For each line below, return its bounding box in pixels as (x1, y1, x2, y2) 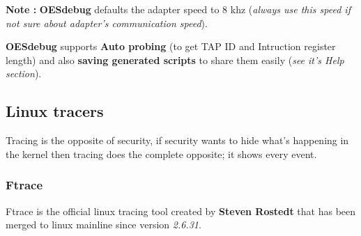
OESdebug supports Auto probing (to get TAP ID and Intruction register (6, 39, 336, 54)
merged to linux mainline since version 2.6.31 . (6, 217, 201, 232)
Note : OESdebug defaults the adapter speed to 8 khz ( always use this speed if (6, 2, 351, 16)
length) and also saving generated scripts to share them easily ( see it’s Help (6, 52, 344, 67)
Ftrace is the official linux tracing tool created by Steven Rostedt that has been (6, 203, 356, 218)
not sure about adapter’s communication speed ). (6, 15, 208, 30)
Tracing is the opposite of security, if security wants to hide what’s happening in (6, 133, 349, 148)
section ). (6, 66, 42, 81)
